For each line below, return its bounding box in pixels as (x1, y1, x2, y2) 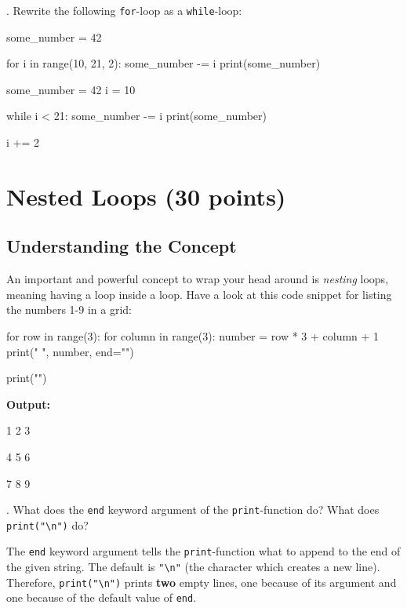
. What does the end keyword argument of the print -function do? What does (6, 501, 380, 518)
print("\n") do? (6, 516, 89, 533)
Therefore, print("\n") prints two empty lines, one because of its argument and (6, 573, 397, 590)
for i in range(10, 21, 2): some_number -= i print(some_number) (6, 55, 321, 71)
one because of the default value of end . (6, 589, 197, 606)
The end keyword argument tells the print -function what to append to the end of (6, 543, 401, 559)
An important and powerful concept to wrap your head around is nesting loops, (6, 271, 389, 287)
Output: (6, 395, 50, 412)
